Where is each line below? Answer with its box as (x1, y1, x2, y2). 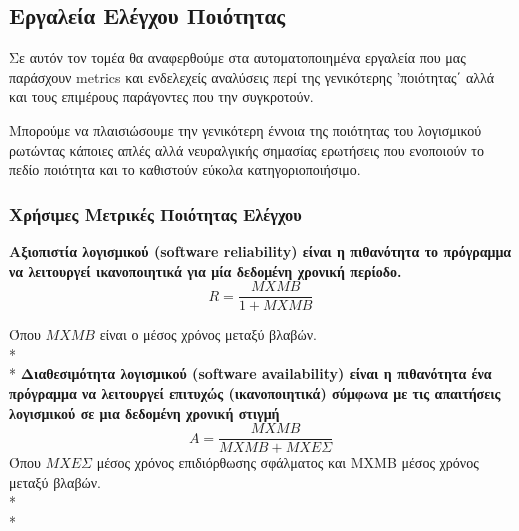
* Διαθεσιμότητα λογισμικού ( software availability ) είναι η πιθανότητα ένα (9, 363, 492, 384)
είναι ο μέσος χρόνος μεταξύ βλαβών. (99, 324, 317, 345)
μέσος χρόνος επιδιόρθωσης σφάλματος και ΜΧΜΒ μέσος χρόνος (96, 452, 479, 473)
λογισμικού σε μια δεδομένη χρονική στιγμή (9, 402, 280, 423)
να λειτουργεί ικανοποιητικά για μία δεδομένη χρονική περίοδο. (9, 260, 402, 281)
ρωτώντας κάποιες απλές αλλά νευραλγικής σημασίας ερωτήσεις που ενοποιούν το (9, 139, 484, 160)
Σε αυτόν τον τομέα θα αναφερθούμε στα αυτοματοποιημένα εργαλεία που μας (9, 47, 466, 68)
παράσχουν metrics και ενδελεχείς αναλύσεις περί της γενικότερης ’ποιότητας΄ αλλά (9, 66, 495, 87)
